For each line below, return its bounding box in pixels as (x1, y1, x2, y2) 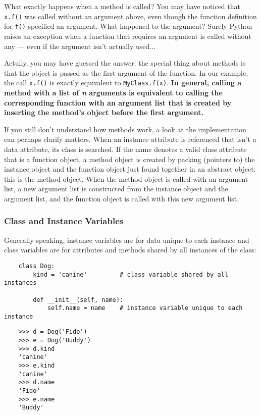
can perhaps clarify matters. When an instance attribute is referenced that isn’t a (4, 134, 256, 144)
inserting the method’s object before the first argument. (4, 107, 204, 118)
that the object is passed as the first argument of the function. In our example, (4, 67, 248, 78)
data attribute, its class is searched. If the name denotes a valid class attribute (4, 143, 247, 154)
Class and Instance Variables (4, 215, 124, 227)
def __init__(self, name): (33, 296, 124, 303)
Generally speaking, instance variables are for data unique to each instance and (4, 234, 249, 245)
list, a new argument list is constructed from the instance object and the (4, 183, 228, 194)
